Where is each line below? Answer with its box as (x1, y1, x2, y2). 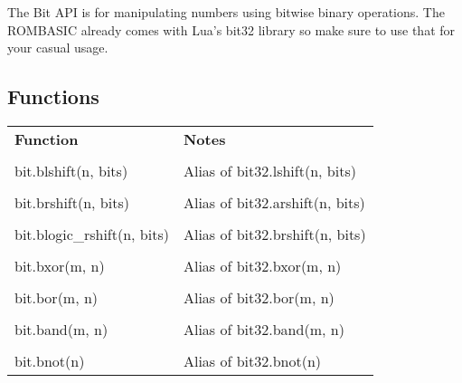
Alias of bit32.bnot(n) (183, 349, 322, 371)
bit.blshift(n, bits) (14, 159, 128, 181)
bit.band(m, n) (14, 318, 108, 340)
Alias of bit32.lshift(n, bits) (183, 159, 356, 181)
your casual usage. (7, 38, 108, 57)
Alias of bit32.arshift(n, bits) (183, 191, 365, 213)
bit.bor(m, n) (14, 286, 99, 308)
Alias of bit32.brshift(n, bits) (183, 223, 366, 244)
